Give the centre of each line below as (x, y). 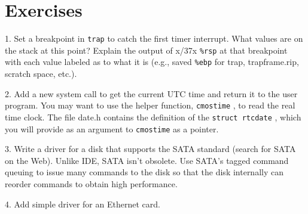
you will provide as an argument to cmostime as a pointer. (112, 128)
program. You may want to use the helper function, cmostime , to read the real (150, 105)
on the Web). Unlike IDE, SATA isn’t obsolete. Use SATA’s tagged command (147, 160)
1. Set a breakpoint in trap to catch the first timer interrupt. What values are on (154, 38)
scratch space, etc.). (41, 74)
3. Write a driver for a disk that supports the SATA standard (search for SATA (150, 149)
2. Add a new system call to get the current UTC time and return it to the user (151, 93)
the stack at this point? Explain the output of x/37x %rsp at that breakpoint (146, 50)
